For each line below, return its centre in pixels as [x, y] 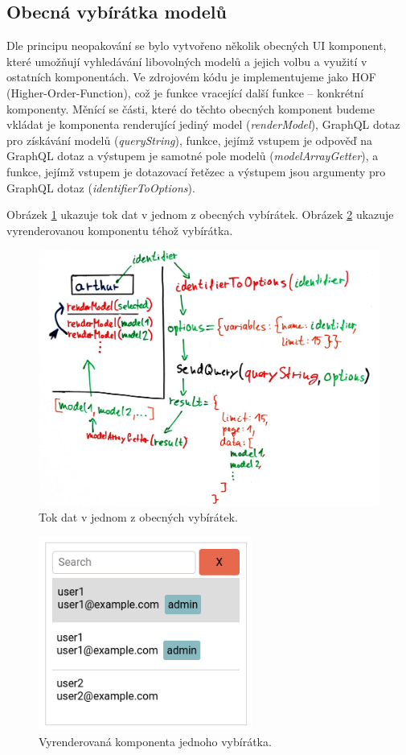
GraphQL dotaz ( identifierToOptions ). [101, 187]
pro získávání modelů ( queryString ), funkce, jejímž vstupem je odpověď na [189, 140]
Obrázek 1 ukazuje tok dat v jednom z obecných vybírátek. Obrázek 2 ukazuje [200, 215]
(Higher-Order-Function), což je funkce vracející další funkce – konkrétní [185, 92]
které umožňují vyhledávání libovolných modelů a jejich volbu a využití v [187, 61]
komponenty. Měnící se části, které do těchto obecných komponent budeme [191, 108]
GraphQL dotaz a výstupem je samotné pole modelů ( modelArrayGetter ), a [193, 156]
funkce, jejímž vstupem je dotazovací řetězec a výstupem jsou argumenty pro [196, 171]
